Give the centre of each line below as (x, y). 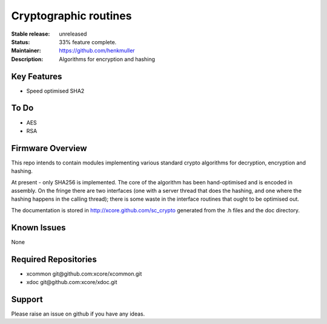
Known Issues (38, 228)
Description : (27, 59)
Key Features (37, 76)
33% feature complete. (88, 42)
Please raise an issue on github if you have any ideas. (78, 314)
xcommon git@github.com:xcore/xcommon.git (84, 274)
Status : (21, 42)
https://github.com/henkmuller (97, 51)
